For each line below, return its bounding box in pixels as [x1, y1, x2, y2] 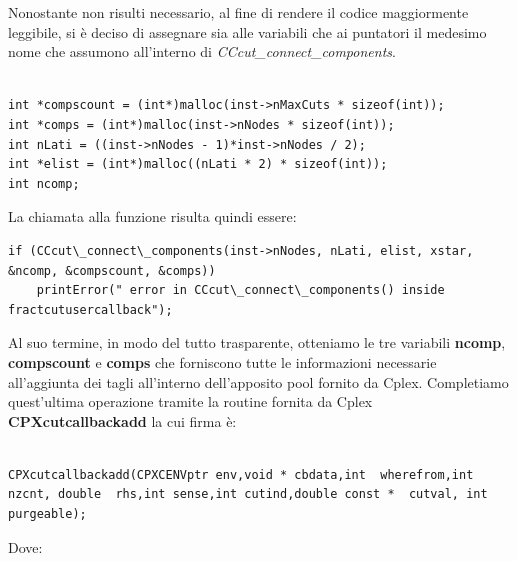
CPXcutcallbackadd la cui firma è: [8, 410, 237, 431]
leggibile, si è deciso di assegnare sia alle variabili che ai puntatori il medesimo [8, 21, 487, 42]
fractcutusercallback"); [8, 302, 173, 317]
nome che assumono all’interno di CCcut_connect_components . [8, 41, 396, 62]
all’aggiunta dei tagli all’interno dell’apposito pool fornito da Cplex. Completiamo [8, 371, 509, 392]
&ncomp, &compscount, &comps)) [8, 263, 216, 278]
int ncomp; [8, 176, 80, 191]
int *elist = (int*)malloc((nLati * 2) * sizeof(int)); [8, 157, 388, 172]
